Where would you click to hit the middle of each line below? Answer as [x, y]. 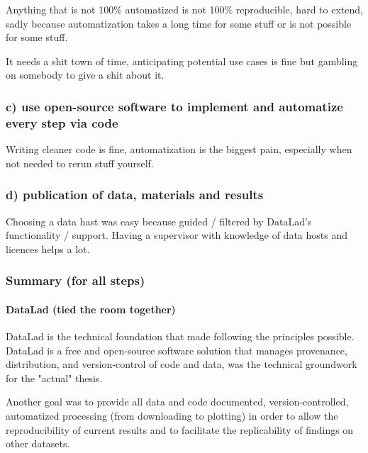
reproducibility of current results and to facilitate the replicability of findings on [180, 429]
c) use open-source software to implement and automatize [174, 106]
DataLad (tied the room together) [91, 309]
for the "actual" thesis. [54, 377]
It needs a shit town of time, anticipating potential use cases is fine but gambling [182, 61]
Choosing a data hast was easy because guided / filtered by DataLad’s [159, 221]
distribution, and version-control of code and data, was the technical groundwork [182, 364]
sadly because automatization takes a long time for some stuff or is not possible [179, 23]
